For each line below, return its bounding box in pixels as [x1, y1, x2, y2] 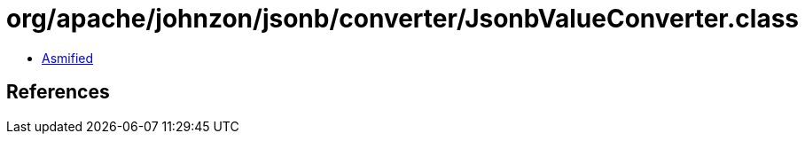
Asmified [42, 50, 94, 66]
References [6, 81, 110, 104]
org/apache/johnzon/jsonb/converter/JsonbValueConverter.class [6, 4, 800, 34]
